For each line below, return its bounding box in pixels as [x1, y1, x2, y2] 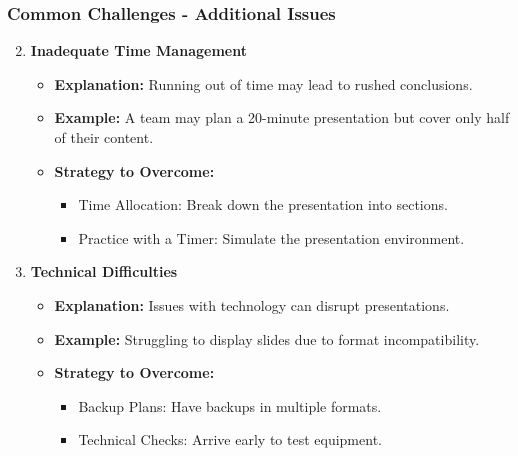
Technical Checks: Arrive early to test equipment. [78, 429, 382, 450]
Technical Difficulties [30, 261, 178, 282]
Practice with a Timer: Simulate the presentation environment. [78, 227, 465, 248]
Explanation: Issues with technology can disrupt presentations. [54, 294, 450, 315]
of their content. [54, 127, 154, 147]
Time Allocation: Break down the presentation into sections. [78, 194, 448, 215]
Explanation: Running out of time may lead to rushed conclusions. [54, 73, 473, 94]
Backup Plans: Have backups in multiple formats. [78, 395, 382, 416]
